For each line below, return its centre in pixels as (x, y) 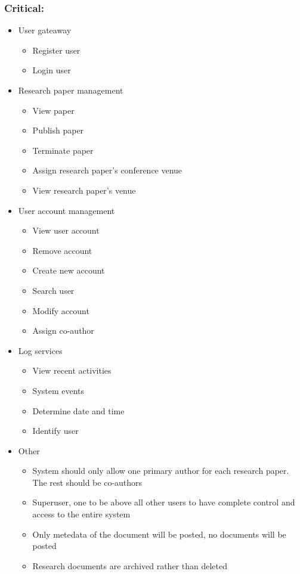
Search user (53, 290)
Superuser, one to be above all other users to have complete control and (164, 502)
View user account (66, 230)
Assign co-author (63, 331)
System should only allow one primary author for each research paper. (161, 471)
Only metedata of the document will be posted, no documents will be (159, 534)
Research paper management (71, 90)
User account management (67, 210)
